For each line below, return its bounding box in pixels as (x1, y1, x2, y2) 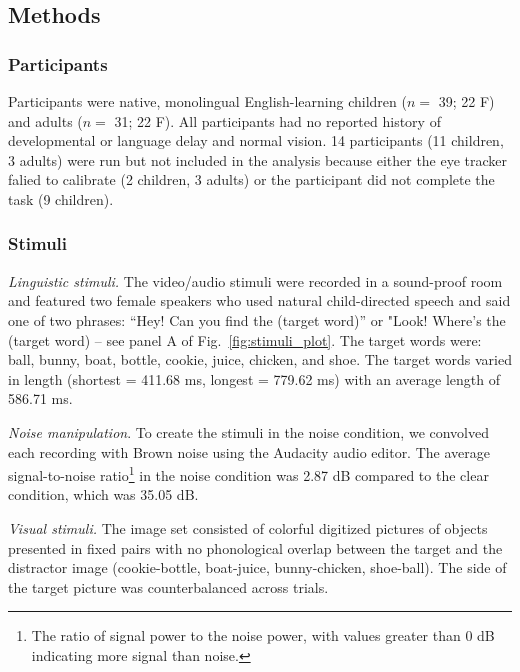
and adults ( (8, 110, 83, 131)
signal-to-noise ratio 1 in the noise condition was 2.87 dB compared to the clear (8, 462, 489, 485)
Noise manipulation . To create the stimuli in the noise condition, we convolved (8, 421, 490, 442)
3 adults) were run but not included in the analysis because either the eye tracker (8, 149, 508, 170)
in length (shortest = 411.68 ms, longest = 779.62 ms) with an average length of (8, 368, 500, 389)
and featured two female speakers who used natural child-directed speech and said (8, 290, 511, 311)
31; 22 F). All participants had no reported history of (114, 110, 441, 131)
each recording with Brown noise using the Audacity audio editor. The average (8, 441, 490, 462)
